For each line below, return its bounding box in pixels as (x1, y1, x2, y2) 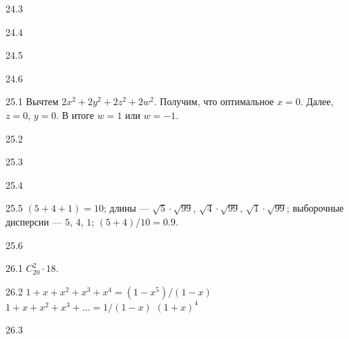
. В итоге (56, 107, 95, 122)
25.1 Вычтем (6, 94, 59, 109)
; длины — (103, 201, 149, 215)
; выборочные (286, 201, 344, 215)
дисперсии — (6, 214, 62, 228)
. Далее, (300, 94, 334, 109)
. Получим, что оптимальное (153, 94, 274, 109)
